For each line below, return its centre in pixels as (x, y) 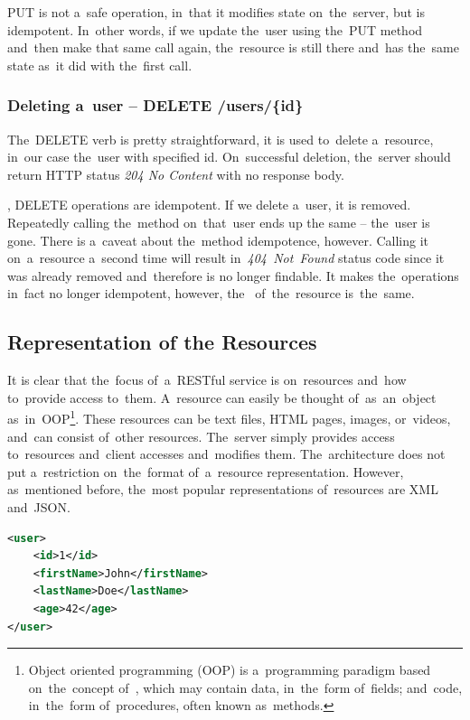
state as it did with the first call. (100, 65)
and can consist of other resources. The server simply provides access (201, 436)
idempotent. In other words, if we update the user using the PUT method (215, 29)
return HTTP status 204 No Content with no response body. (176, 174)
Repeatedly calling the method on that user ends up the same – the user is (219, 222)
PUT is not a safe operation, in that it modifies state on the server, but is (216, 12)
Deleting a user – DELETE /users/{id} (155, 105)
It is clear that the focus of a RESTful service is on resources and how (207, 380)
